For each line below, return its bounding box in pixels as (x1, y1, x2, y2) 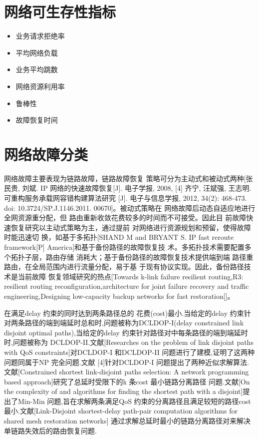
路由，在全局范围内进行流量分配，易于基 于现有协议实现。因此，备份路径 (4, 261, 244, 272)
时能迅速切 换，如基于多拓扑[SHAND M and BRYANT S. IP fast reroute (4, 232, 234, 242)
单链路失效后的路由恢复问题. (4, 425, 97, 435)
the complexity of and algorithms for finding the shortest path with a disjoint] (4, 386, 243, 396)
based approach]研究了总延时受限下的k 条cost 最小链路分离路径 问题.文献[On (4, 376, 250, 386)
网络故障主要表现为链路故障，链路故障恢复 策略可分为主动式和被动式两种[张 (4, 173, 253, 183)
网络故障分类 (4, 144, 88, 164)
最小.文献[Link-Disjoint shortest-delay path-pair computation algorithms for (4, 405, 238, 416)
